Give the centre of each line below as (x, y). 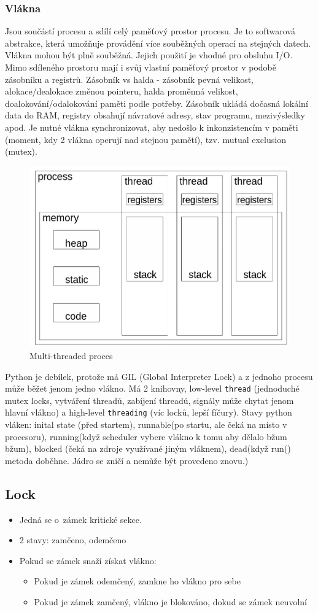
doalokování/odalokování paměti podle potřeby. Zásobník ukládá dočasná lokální (157, 103)
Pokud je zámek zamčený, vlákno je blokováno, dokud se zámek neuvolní (170, 601)
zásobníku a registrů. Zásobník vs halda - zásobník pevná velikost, (130, 79)
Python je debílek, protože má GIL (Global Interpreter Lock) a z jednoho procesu (159, 376)
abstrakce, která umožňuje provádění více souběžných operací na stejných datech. (158, 43)
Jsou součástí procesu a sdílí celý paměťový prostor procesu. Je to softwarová (150, 31)
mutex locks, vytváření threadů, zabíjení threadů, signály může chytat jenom (149, 400)
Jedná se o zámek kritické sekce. (80, 519)
